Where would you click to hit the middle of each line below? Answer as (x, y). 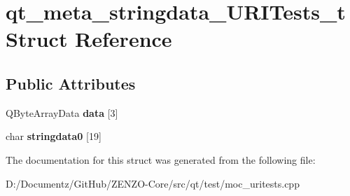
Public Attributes (71, 83)
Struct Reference (89, 39)
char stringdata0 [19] (54, 136)
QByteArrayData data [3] (62, 112)
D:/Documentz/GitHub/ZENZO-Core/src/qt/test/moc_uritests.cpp (153, 183)
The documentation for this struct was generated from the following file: (161, 159)
